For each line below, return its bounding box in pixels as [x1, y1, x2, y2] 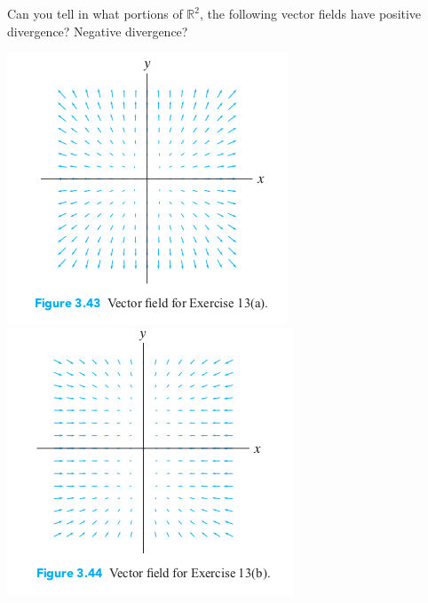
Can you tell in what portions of [7, 4, 183, 22]
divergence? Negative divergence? [7, 21, 188, 40]
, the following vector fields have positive [200, 4, 422, 22]
